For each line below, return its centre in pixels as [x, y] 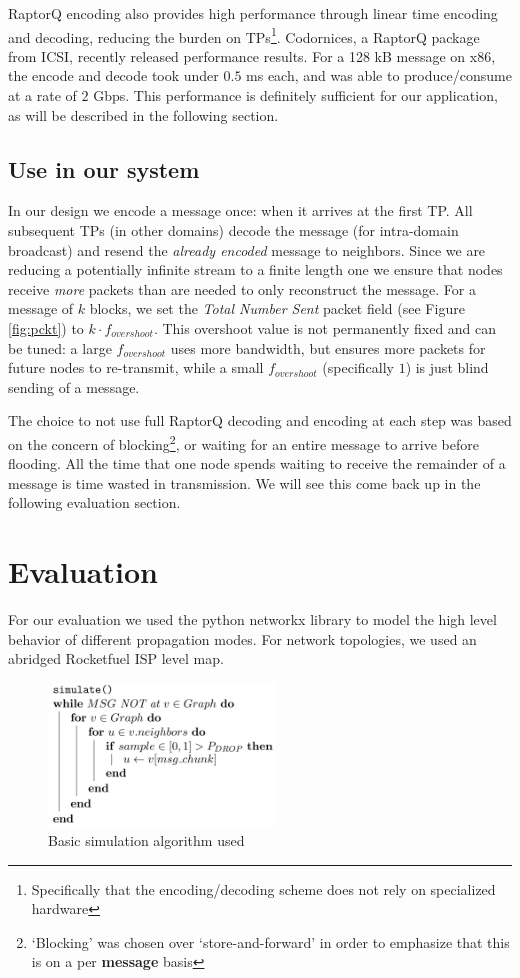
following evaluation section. [94, 502]
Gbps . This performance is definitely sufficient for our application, [295, 95]
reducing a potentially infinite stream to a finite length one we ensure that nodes [255, 269]
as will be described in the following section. [143, 114]
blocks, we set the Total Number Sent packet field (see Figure [277, 308]
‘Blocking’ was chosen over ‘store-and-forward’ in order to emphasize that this [270, 941]
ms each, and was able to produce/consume [379, 75]
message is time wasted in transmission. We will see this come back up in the [244, 482]
